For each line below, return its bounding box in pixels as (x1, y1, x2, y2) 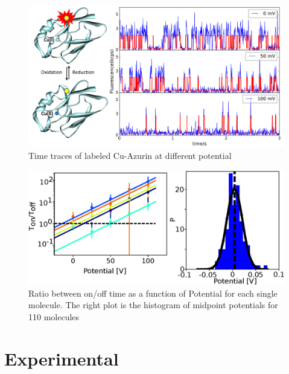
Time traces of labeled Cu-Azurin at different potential (28, 149, 232, 161)
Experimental (4, 346, 119, 370)
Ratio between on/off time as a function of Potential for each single (28, 286, 278, 299)
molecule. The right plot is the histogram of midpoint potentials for (28, 298, 278, 311)
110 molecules (28, 311, 80, 323)
